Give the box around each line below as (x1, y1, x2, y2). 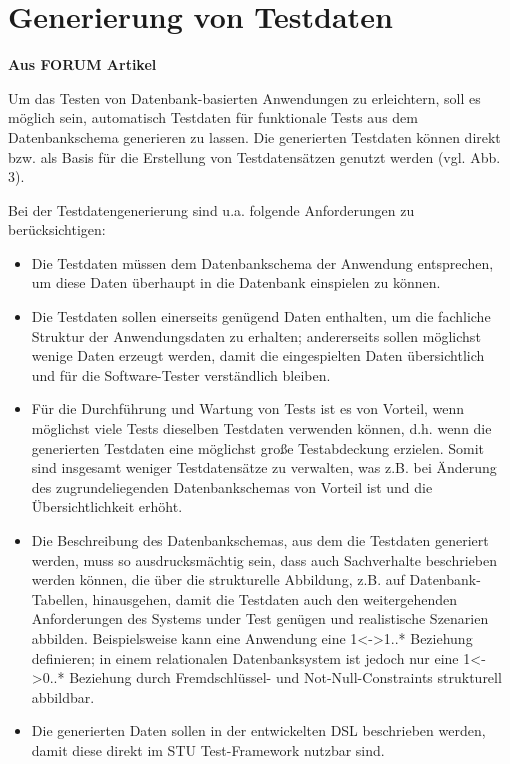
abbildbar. (31, 686, 95, 707)
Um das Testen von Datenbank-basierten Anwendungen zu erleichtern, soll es (8, 87, 481, 108)
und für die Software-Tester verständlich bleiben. (31, 364, 331, 385)
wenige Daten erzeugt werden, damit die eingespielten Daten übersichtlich (31, 345, 485, 366)
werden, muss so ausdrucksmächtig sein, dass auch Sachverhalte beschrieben (31, 549, 497, 570)
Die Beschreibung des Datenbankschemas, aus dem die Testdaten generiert (31, 530, 489, 550)
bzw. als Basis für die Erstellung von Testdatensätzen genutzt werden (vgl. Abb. (8, 146, 501, 167)
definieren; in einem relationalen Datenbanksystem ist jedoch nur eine (31, 647, 459, 668)
